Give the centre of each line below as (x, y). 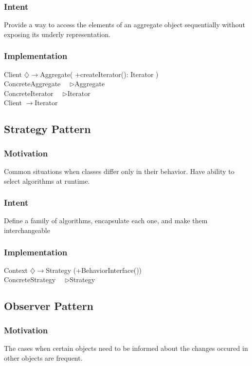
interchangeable (27, 230)
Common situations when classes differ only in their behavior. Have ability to (119, 171)
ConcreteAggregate (32, 84)
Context (16, 270)
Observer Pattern (49, 306)
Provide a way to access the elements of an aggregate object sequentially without (125, 25)
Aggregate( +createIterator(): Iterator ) (99, 74)
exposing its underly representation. (57, 34)
